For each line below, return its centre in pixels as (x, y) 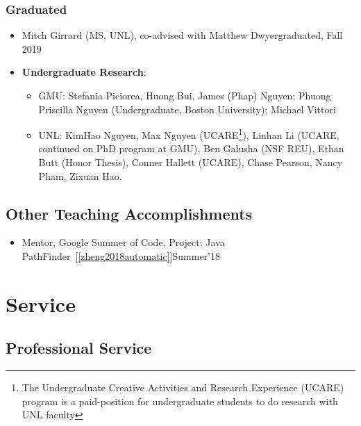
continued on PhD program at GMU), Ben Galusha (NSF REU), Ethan (191, 148)
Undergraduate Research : (84, 72)
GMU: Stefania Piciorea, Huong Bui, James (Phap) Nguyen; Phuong (185, 95)
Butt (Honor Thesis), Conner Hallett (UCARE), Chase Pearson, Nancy (191, 162)
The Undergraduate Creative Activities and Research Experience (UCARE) (183, 387)
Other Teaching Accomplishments (129, 213)
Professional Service (79, 348)
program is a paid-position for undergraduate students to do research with (180, 401)
